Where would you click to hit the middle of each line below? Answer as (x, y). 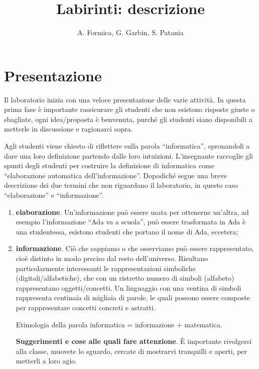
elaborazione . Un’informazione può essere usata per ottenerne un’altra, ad (132, 212)
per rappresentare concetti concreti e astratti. (86, 307)
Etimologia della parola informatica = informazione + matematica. (119, 324)
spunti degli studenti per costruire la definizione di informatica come (109, 165)
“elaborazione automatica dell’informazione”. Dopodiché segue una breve (116, 175)
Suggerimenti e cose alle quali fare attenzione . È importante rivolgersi (134, 341)
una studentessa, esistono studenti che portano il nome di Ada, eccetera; (127, 231)
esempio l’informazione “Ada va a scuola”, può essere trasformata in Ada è (131, 222)
